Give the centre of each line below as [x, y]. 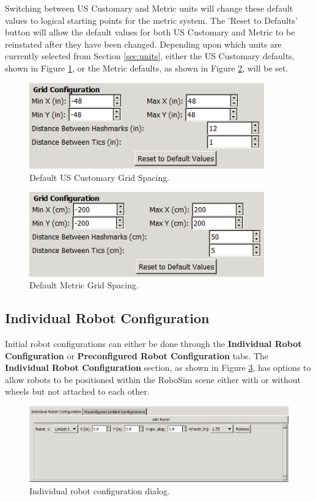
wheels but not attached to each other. [77, 391]
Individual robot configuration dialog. [100, 490]
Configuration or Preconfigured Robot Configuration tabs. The [137, 355]
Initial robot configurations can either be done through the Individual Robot [153, 344]
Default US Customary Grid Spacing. [100, 177]
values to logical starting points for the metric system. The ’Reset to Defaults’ [151, 20]
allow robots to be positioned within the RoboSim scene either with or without [153, 379]
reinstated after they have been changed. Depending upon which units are [143, 44]
